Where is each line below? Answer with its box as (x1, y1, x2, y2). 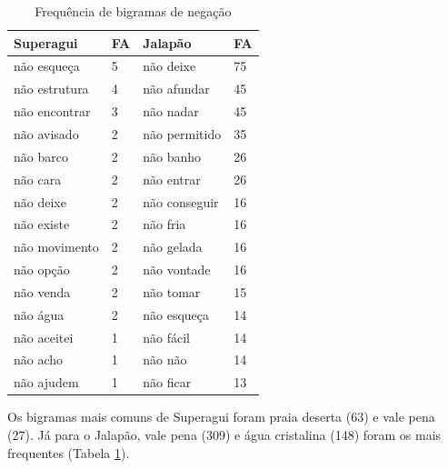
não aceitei (14, 327, 74, 346)
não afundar (143, 79, 210, 98)
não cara (14, 169, 62, 188)
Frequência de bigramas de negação (35, 2, 232, 20)
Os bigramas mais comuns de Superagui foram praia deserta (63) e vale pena (7, 407, 435, 426)
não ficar (143, 373, 192, 392)
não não (143, 350, 187, 369)
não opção (14, 260, 70, 279)
